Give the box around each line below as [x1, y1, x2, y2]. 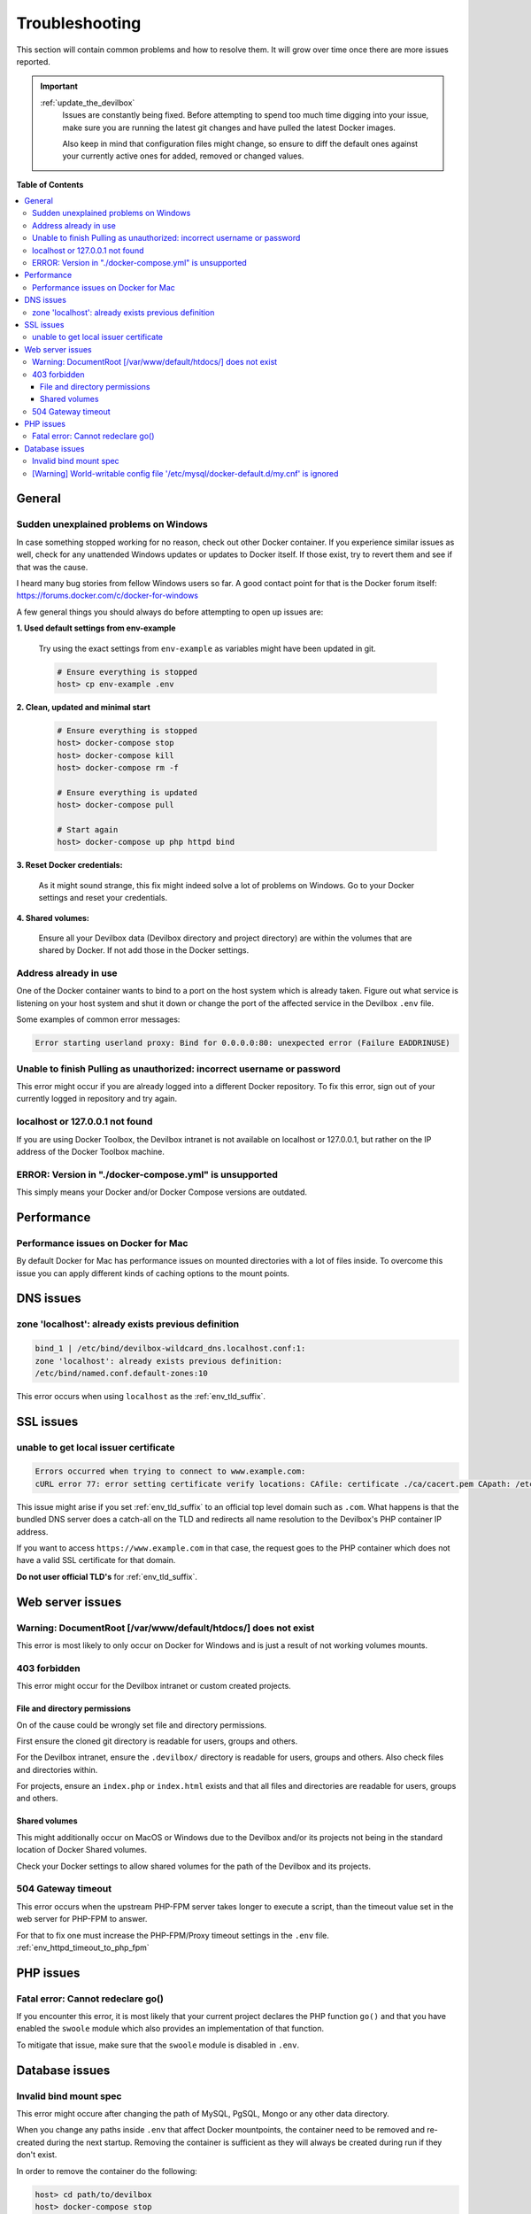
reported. [16, 56, 50, 66]
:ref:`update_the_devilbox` [40, 97, 135, 108]
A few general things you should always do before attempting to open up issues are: [16, 607, 324, 617]
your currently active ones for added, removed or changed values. [62, 151, 304, 161]
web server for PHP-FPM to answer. [16, 1914, 148, 1924]
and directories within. [16, 1764, 98, 1775]
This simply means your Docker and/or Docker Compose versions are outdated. [16, 1187, 308, 1197]
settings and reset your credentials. [38, 893, 168, 903]
